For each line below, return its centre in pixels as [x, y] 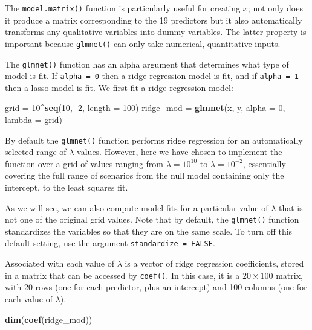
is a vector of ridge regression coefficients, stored [214, 263]
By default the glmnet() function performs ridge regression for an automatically [154, 140]
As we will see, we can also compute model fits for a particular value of [137, 207]
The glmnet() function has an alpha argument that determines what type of [147, 64]
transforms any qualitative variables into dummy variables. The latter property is [156, 32]
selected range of [36, 152]
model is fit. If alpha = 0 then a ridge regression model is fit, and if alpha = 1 [152, 76]
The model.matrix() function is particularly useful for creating [123, 8]
